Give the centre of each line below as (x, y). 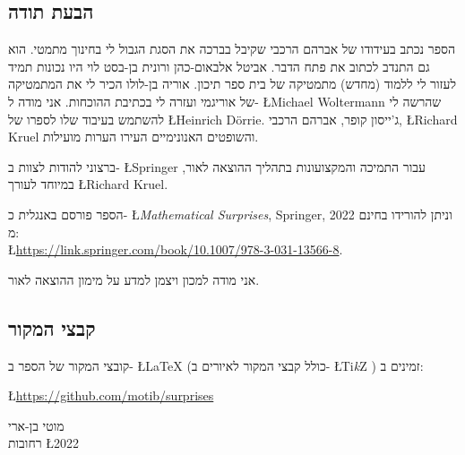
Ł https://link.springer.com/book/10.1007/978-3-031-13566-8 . (176, 249)
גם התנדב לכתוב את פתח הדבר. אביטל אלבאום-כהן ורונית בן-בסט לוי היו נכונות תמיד (219, 66)
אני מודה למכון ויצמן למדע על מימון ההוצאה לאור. (134, 279)
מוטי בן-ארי (36, 425)
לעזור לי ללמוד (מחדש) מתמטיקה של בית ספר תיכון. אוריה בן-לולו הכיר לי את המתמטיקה (232, 84)
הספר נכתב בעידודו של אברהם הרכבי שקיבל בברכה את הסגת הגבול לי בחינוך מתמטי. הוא (232, 49)
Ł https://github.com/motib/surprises (111, 395)
